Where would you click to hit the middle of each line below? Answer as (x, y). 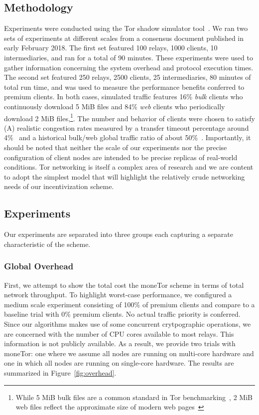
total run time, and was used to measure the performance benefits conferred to (124, 87)
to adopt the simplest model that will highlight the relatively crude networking (125, 176)
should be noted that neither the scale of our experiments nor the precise (116, 147)
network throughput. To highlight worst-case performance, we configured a (118, 295)
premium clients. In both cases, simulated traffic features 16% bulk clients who (124, 97)
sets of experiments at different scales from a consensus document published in (124, 38)
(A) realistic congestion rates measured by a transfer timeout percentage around (127, 127)
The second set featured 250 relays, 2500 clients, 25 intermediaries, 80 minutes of (128, 77)
